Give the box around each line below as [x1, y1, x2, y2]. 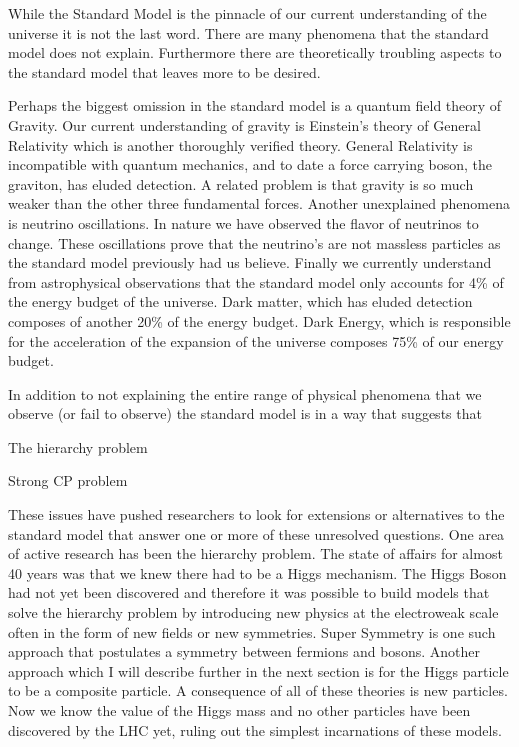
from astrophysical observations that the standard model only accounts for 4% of [8, 271, 504, 292]
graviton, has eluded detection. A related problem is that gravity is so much [8, 173, 474, 194]
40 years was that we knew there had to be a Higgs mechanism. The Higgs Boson [8, 562, 507, 583]
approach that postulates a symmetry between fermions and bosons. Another [8, 641, 480, 662]
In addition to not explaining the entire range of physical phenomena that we [8, 383, 482, 404]
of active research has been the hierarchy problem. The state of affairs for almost [8, 543, 503, 564]
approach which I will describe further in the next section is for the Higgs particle [8, 660, 509, 681]
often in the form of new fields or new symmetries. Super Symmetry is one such [8, 621, 496, 642]
